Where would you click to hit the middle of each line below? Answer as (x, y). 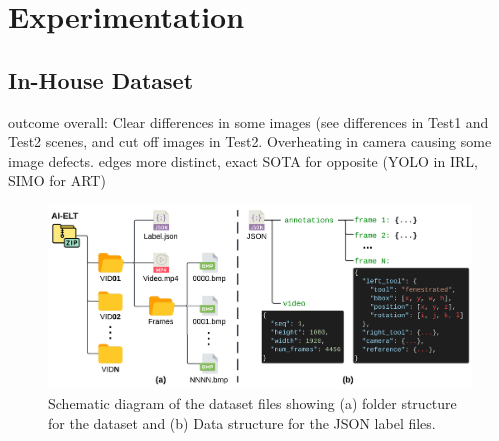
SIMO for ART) (57, 180)
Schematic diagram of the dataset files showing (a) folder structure (252, 402)
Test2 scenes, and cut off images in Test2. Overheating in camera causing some (250, 141)
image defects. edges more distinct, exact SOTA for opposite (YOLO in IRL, (243, 160)
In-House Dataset (101, 79)
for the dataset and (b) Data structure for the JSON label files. (242, 422)
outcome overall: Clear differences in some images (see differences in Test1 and (248, 121)
